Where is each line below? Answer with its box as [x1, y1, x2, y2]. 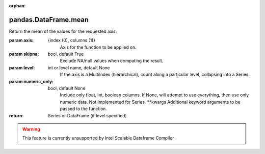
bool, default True [48, 51, 84, 57]
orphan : [9, 3, 26, 8]
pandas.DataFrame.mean [9, 15, 89, 24]
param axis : [9, 37, 34, 44]
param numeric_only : [9, 78, 54, 84]
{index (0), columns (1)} [48, 37, 96, 44]
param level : [9, 65, 35, 70]
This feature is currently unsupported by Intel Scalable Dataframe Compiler [22, 135, 174, 141]
